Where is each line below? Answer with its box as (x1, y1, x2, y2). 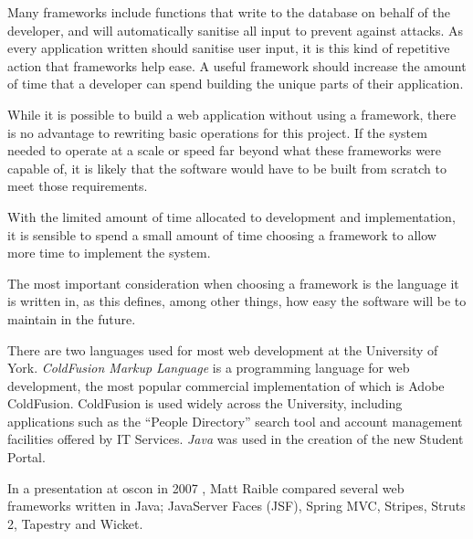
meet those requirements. (7, 176, 148, 196)
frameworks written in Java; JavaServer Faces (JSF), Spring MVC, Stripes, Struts (7, 496, 466, 515)
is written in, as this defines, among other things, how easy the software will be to (7, 291, 467, 311)
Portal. (7, 448, 46, 467)
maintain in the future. (7, 309, 136, 328)
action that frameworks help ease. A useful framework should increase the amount (7, 56, 467, 75)
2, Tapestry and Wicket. (7, 513, 143, 533)
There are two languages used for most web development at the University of (7, 340, 438, 359)
